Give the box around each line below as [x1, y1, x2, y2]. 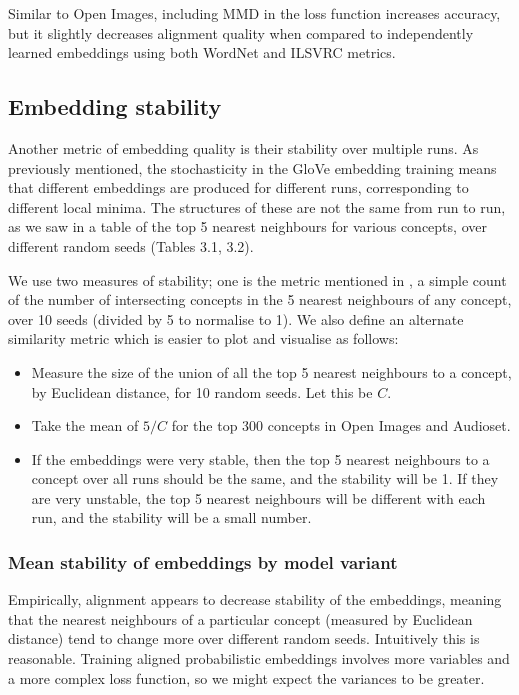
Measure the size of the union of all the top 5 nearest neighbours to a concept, [31, 361, 512, 382]
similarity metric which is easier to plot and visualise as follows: [8, 328, 399, 349]
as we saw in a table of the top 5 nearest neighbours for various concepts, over [8, 216, 487, 237]
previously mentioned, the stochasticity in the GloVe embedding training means [8, 157, 497, 178]
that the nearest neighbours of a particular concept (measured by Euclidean [8, 608, 473, 629]
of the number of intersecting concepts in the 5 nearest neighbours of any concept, [8, 289, 512, 310]
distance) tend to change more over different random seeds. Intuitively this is [8, 628, 480, 649]
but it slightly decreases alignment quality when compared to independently [8, 22, 474, 43]
